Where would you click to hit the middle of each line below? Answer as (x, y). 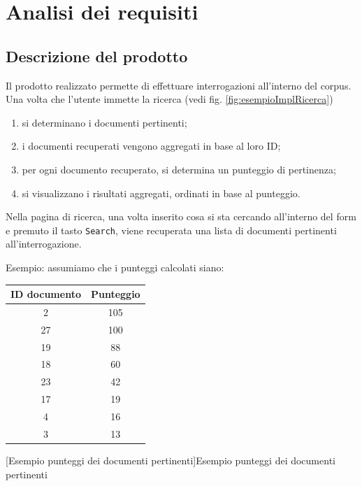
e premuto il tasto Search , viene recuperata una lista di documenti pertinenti (171, 230)
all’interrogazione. (44, 244)
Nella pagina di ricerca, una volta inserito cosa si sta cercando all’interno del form (181, 216)
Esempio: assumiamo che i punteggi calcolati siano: (115, 267)
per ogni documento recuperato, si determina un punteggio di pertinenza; (179, 169)
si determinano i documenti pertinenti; (104, 122)
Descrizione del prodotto (97, 56)
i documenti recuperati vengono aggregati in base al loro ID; (151, 146)
